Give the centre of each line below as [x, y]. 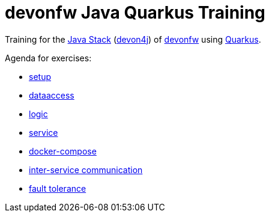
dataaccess [52, 95]
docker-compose [63, 151]
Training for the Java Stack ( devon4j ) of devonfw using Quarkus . [133, 39]
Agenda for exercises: [48, 58]
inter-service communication [86, 170]
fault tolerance [58, 188]
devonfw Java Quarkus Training [135, 13]
